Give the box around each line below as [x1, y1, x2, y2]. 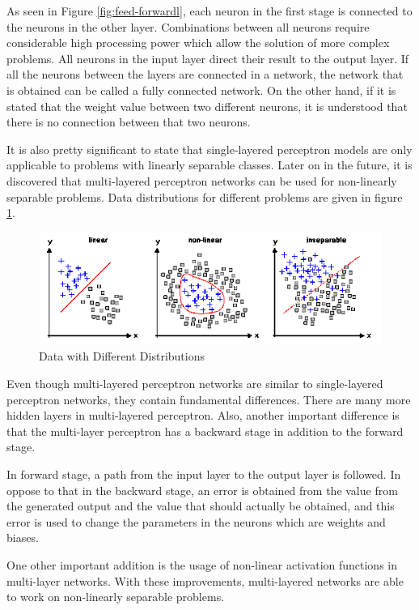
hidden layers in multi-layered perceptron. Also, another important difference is [6, 407, 400, 424]
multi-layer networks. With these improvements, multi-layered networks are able [6, 572, 404, 589]
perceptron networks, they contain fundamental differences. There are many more [6, 390, 411, 407]
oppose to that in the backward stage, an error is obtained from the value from [6, 481, 398, 498]
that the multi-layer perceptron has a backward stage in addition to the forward [6, 422, 404, 439]
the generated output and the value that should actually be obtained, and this [6, 497, 395, 514]
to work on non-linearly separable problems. [6, 588, 225, 605]
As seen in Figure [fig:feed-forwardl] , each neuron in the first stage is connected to [6, 2, 413, 19]
